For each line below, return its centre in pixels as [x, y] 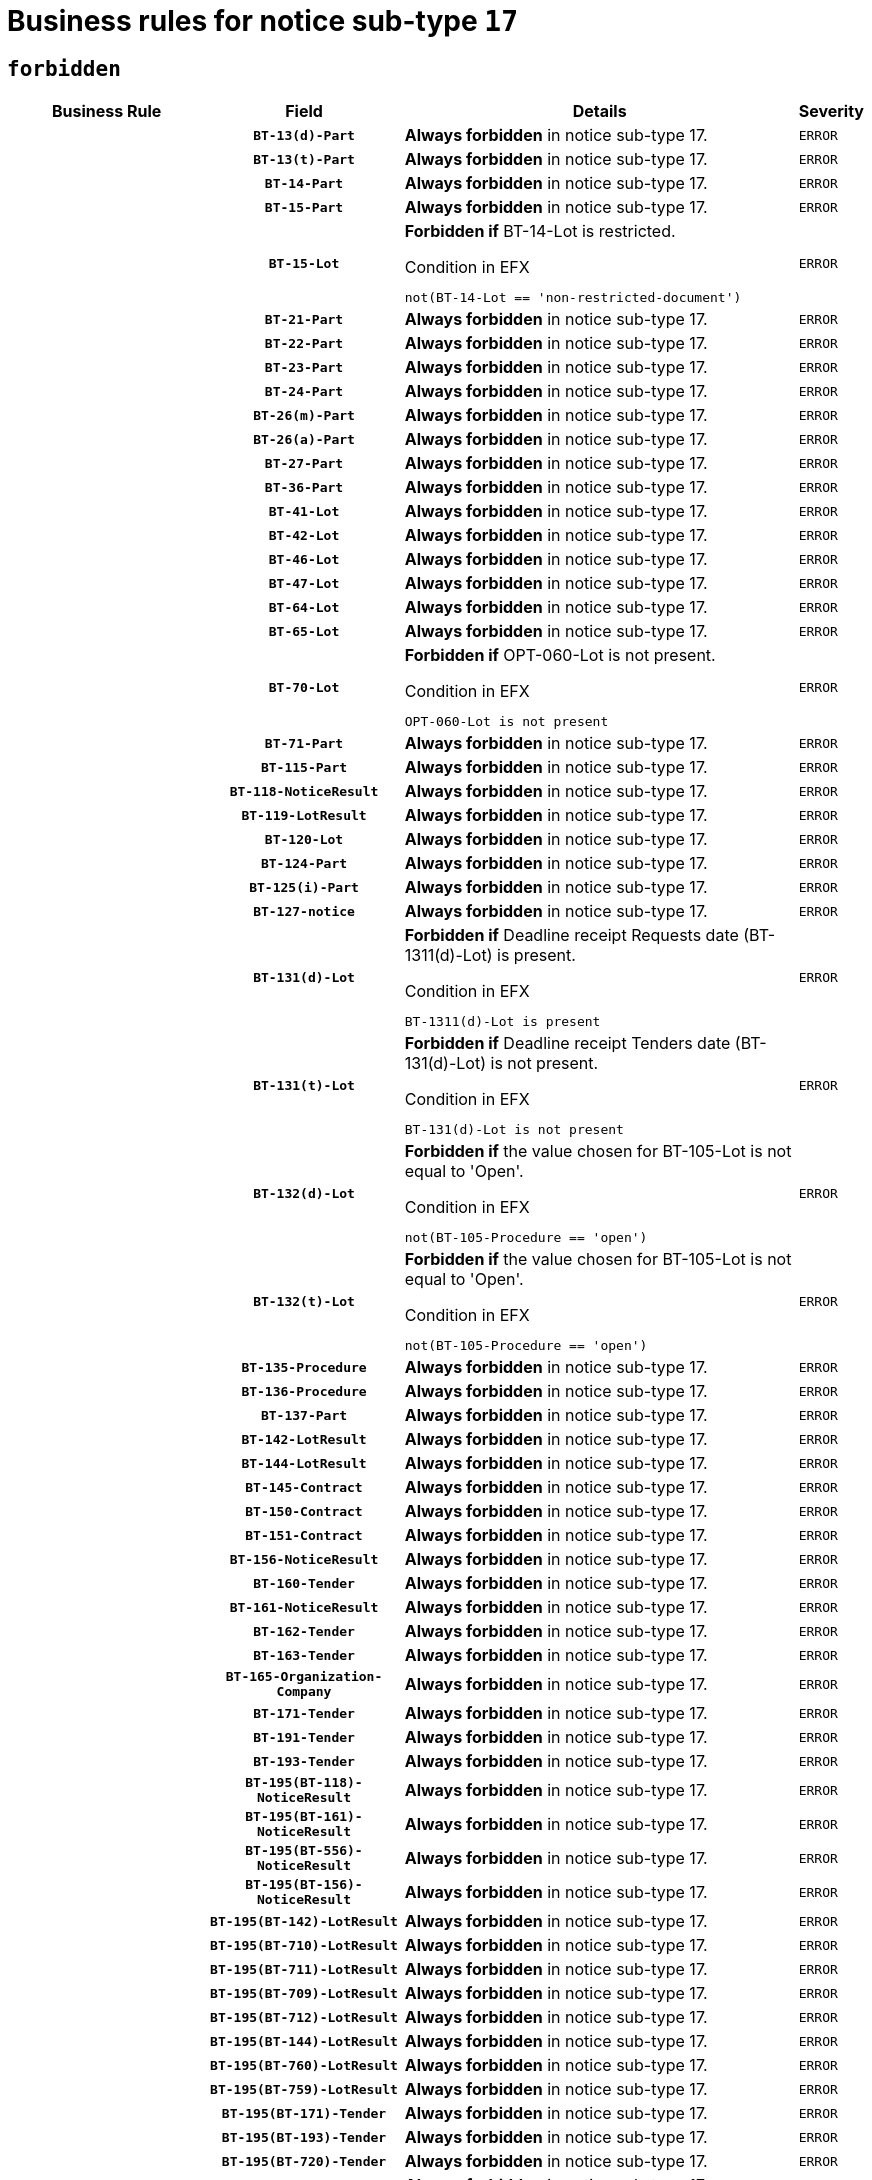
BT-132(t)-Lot [304, 1301]
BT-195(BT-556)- [304, 1851]
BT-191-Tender [304, 1737]
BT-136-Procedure [304, 1391]
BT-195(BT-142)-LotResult [304, 1921]
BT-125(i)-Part [304, 887]
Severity [831, 111]
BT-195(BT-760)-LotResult [304, 2065]
